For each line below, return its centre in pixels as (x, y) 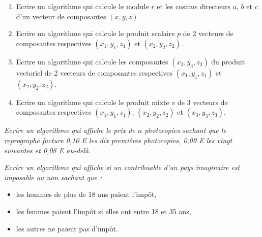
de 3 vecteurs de (202, 102)
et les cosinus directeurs (194, 6)
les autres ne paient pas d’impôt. (67, 228)
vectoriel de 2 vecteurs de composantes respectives (94, 72)
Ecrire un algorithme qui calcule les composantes (92, 61)
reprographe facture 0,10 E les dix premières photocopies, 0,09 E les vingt (118, 140)
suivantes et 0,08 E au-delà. (48, 150)
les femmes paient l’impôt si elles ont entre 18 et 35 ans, (104, 211)
